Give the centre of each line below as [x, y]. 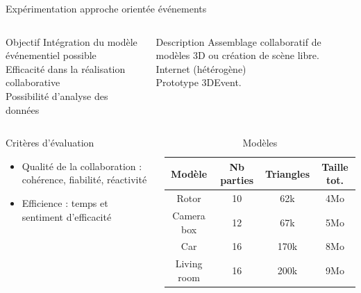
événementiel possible [51, 55]
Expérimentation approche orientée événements [106, 8]
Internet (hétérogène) [201, 68]
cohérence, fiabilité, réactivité [84, 179]
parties [237, 180]
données [23, 109]
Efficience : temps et [65, 202]
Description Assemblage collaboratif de [238, 41]
